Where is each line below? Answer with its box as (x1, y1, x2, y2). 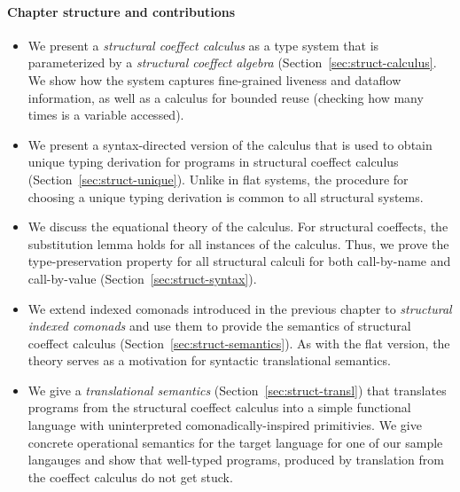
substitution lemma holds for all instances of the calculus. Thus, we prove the (27, 234, 449, 253)
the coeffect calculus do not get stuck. (27, 467, 233, 486)
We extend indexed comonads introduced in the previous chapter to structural (27, 299, 452, 317)
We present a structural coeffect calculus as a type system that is (27, 35, 379, 54)
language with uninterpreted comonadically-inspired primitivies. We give (27, 416, 422, 434)
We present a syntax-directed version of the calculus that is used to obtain (27, 135, 433, 153)
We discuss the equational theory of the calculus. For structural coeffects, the (27, 217, 448, 236)
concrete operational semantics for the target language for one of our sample (27, 433, 443, 451)
